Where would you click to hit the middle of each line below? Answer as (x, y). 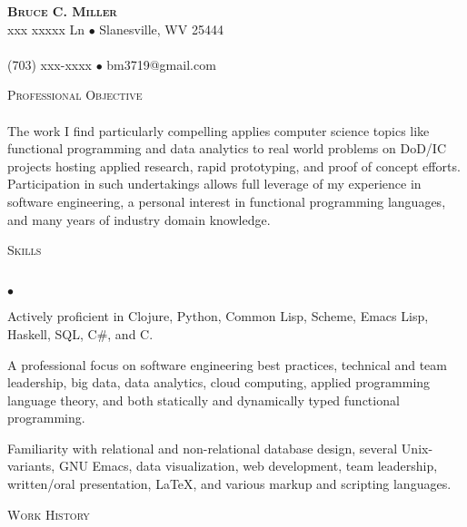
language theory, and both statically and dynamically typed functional (204, 400)
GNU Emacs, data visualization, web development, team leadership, (248, 466)
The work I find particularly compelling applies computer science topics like (219, 130)
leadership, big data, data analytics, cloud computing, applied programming (219, 382)
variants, (31, 466)
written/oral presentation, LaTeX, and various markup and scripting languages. (229, 484)
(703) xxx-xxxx (50, 64)
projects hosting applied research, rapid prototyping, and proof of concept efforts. (234, 166)
